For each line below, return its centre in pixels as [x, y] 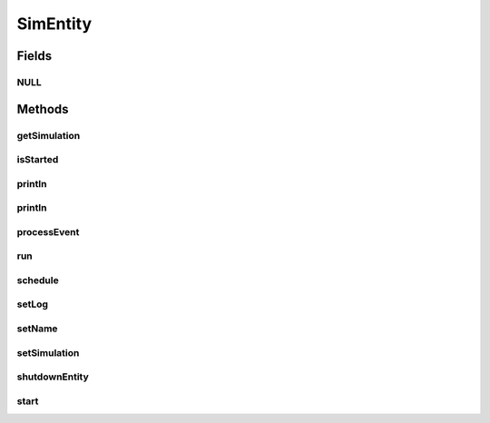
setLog [33, 304]
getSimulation [49, 135]
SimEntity [54, 24]
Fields [34, 56]
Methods [43, 109]
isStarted [38, 160]
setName [37, 329]
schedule [38, 280]
